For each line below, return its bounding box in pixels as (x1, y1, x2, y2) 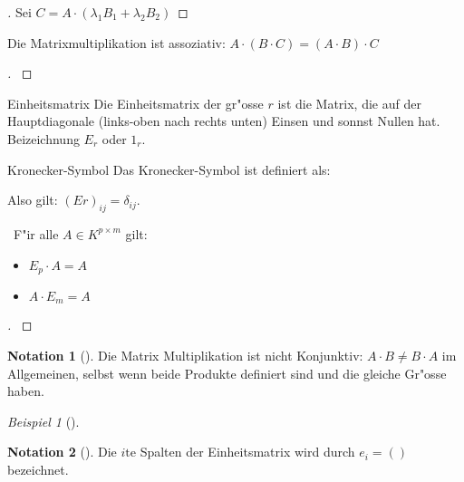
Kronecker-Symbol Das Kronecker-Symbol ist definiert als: (7, 159, 331, 178)
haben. (7, 381, 44, 400)
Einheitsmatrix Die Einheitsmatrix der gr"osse (7, 93, 264, 112)
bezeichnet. (7, 460, 69, 479)
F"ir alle (13, 224, 59, 243)
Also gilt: (7, 190, 58, 209)
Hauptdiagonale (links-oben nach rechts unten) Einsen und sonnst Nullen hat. (7, 111, 440, 130)
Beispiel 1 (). (7, 411, 80, 430)
